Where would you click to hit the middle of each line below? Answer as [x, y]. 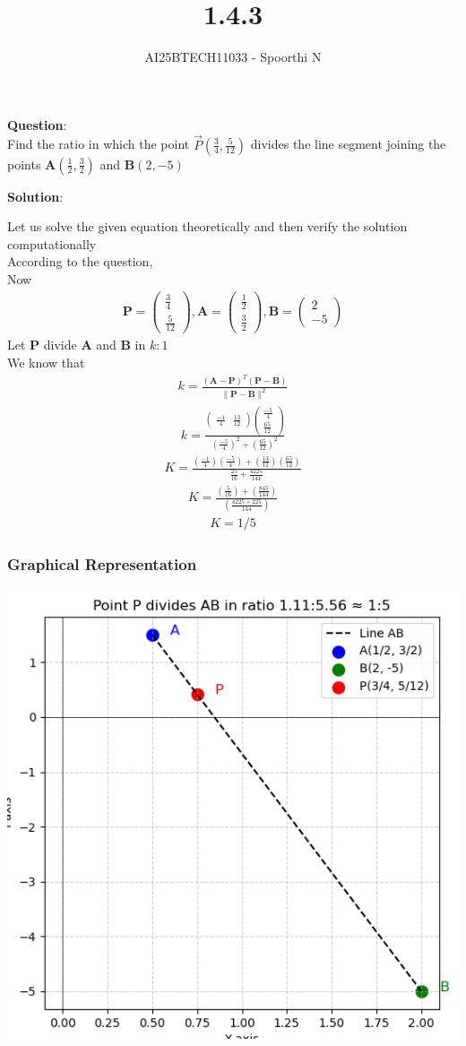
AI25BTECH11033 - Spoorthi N [233, 57]
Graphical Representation [102, 564]
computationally [52, 243]
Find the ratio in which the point [99, 144]
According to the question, [80, 261]
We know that [46, 362]
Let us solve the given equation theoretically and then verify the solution [207, 226]
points [24, 164]
